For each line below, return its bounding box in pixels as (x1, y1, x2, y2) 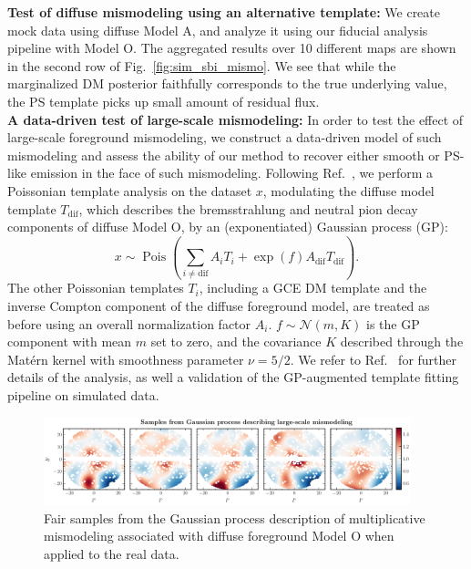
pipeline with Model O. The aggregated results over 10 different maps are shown (7, 38, 456, 57)
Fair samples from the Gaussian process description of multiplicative (44, 508, 425, 527)
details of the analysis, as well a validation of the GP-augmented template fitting (7, 367, 459, 387)
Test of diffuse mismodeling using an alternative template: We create (7, 3, 440, 21)
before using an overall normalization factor (7, 314, 251, 333)
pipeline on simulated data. (7, 386, 159, 404)
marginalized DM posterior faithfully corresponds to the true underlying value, (7, 74, 447, 93)
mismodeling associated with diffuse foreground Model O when (44, 526, 394, 545)
